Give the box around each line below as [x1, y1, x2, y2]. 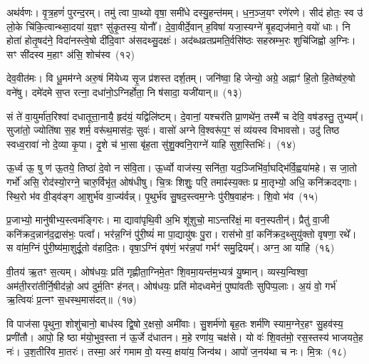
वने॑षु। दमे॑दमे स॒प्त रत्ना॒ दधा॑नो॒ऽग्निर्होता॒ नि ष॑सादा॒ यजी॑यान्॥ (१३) [6, 84, 242, 99]
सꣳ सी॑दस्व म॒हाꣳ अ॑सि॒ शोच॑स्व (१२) [6, 46, 135, 61]
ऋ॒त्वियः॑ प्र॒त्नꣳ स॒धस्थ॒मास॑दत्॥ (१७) [6, 292, 137, 307]
